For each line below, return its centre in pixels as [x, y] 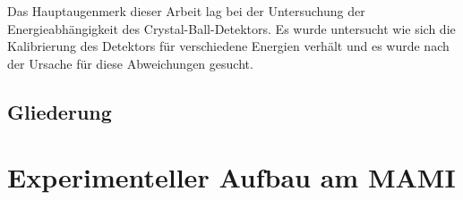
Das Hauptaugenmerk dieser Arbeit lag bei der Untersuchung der [186, 11]
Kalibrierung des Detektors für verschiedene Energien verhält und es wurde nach [228, 46]
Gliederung [60, 111]
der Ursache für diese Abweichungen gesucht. [130, 63]
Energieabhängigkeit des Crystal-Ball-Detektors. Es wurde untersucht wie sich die [231, 28]
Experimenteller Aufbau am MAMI [231, 177]
